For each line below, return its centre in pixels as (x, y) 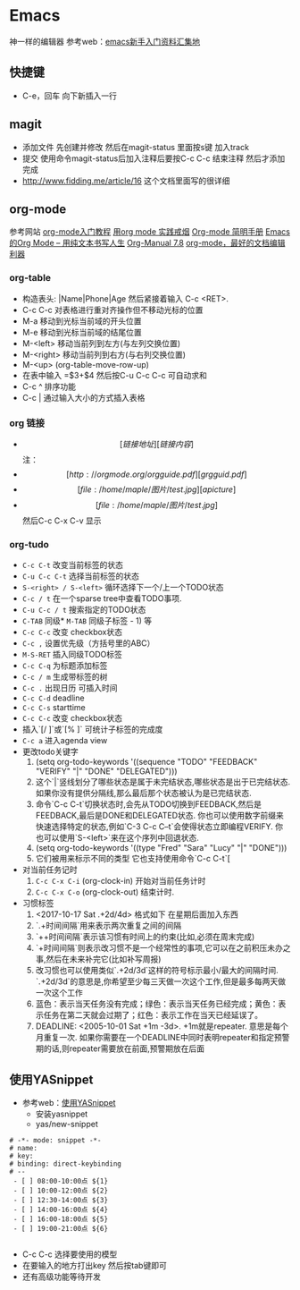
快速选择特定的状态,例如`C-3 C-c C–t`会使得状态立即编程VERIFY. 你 (159, 827)
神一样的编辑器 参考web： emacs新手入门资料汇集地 (105, 41)
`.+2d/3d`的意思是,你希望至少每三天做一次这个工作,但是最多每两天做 (160, 981)
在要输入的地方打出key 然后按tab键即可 (94, 1266)
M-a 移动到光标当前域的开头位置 (82, 321)
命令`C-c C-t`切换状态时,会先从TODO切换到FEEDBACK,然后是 (148, 804)
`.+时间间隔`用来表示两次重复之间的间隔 (108, 926)
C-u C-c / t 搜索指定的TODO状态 (84, 610)
